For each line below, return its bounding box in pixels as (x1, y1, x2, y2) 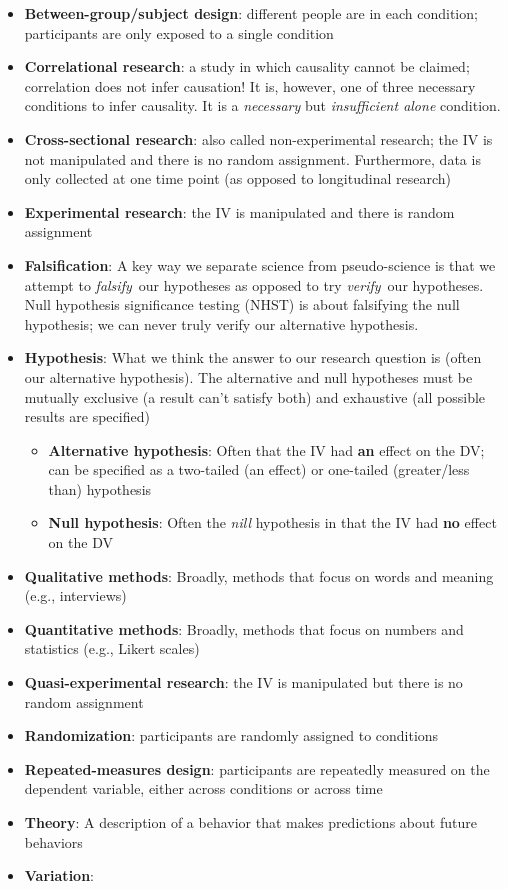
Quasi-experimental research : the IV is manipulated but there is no (24, 672, 463, 693)
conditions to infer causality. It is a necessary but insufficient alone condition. (24, 95, 501, 116)
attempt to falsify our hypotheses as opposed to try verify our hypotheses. (24, 274, 484, 295)
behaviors (24, 831, 83, 852)
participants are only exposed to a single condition (24, 22, 334, 43)
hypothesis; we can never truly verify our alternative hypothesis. (24, 313, 419, 334)
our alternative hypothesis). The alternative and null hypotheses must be (24, 366, 473, 387)
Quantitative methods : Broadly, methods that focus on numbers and (24, 618, 464, 639)
